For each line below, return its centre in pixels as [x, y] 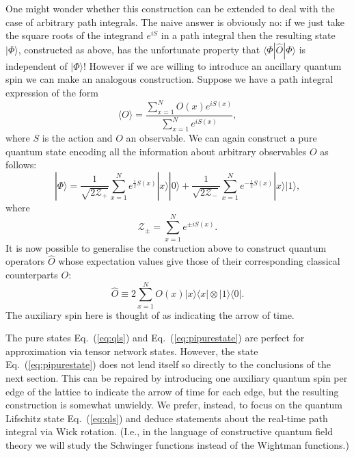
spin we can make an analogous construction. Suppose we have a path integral [169, 79]
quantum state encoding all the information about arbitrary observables [156, 151]
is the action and [77, 138]
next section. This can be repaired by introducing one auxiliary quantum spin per [177, 378]
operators [25, 261]
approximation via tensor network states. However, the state [132, 351]
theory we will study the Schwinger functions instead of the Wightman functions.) [177, 445]
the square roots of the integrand [74, 35]
